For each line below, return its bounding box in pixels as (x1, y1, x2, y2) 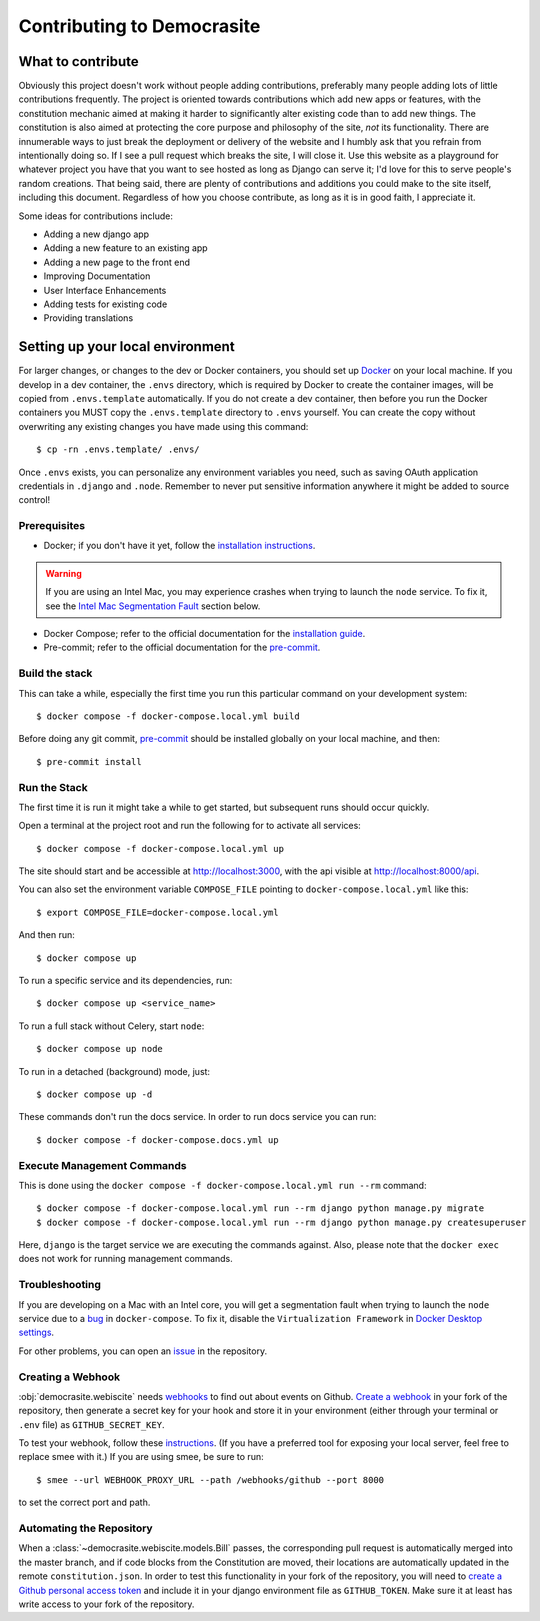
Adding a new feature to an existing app (43, 242, 209, 254)
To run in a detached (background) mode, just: (18, 1065, 210, 1077)
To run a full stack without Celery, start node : (18, 1020, 205, 1032)
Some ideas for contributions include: (18, 210, 174, 222)
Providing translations (43, 312, 134, 324)
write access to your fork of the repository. (18, 1598, 195, 1610)
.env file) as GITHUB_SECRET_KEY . (18, 1418, 165, 1430)
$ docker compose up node (36, 1043, 164, 1055)
